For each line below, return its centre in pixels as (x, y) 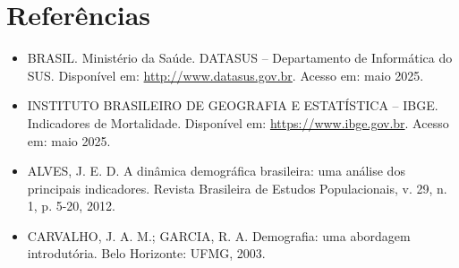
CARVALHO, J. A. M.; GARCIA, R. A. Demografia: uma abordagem (219, 235)
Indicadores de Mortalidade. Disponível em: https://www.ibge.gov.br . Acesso (238, 122)
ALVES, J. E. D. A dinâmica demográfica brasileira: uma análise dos (216, 171)
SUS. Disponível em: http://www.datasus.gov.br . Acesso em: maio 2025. (225, 75)
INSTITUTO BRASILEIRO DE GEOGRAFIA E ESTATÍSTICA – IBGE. (233, 105)
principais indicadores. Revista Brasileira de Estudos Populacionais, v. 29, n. (237, 188)
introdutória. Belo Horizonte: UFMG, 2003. (146, 253)
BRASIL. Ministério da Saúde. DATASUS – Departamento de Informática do (240, 58)
